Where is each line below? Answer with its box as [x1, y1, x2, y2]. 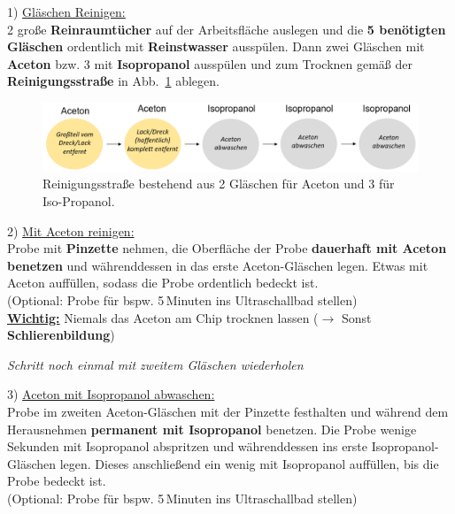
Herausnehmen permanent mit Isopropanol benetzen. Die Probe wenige [7, 419, 417, 438]
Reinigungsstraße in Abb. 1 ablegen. [7, 72, 220, 90]
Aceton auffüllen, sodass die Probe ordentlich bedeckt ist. [7, 273, 319, 292]
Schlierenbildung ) [7, 326, 115, 344]
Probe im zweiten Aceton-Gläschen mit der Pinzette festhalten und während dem [7, 402, 449, 420]
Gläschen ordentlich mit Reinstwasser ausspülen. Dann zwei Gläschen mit [7, 37, 425, 56]
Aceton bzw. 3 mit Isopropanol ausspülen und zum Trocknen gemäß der [7, 54, 413, 73]
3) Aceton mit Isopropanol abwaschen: [7, 385, 215, 403]
